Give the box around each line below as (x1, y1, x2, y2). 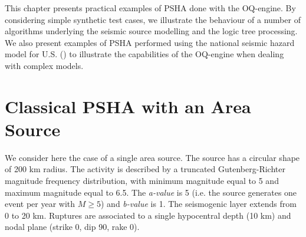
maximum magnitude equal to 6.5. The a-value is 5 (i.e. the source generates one (5, 186, 297, 198)
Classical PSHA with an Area (5, 94, 251, 118)
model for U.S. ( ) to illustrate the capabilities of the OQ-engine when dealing (5, 48, 284, 60)
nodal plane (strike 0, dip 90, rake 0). (5, 220, 140, 233)
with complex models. (5, 59, 84, 71)
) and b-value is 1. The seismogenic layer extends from (100, 197, 297, 210)
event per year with (5, 197, 75, 210)
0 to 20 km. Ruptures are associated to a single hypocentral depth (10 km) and (5, 209, 291, 221)
